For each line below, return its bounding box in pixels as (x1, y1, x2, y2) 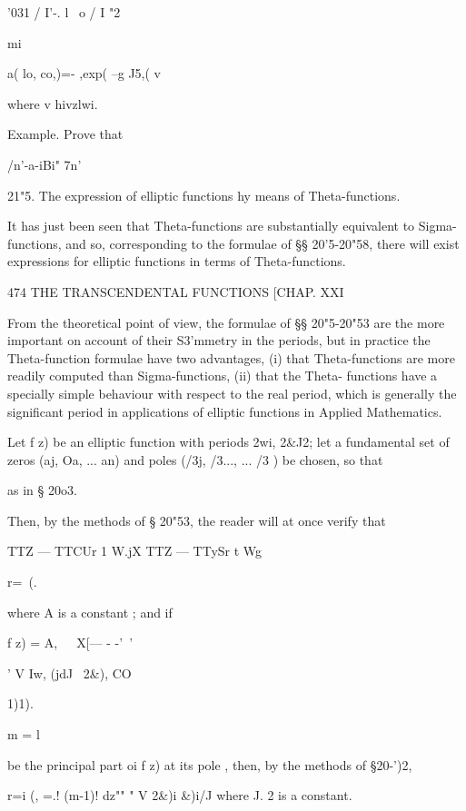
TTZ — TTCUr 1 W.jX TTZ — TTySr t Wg (7, 541, 263, 560)
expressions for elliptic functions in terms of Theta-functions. (7, 252, 346, 271)
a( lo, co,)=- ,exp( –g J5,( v (7, 64, 161, 83)
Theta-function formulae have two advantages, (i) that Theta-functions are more (7, 348, 455, 367)
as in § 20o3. (7, 480, 77, 499)
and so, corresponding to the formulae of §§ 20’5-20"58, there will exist (65, 233, 460, 252)
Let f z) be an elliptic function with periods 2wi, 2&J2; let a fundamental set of (7, 432, 450, 451)
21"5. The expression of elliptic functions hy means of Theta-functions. (7, 185, 401, 204)
